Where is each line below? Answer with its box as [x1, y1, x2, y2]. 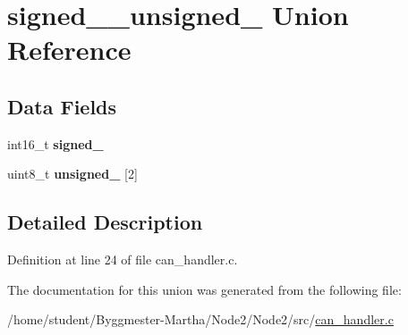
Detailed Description [7, 208, 203, 236]
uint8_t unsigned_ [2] [7, 164, 138, 183]
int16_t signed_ [7, 134, 104, 153]
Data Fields [7, 92, 117, 120]
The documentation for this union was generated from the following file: [7, 280, 402, 298]
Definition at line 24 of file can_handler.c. [7, 250, 238, 269]
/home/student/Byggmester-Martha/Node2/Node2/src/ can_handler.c [7, 310, 394, 329]
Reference [7, 31, 132, 68]
